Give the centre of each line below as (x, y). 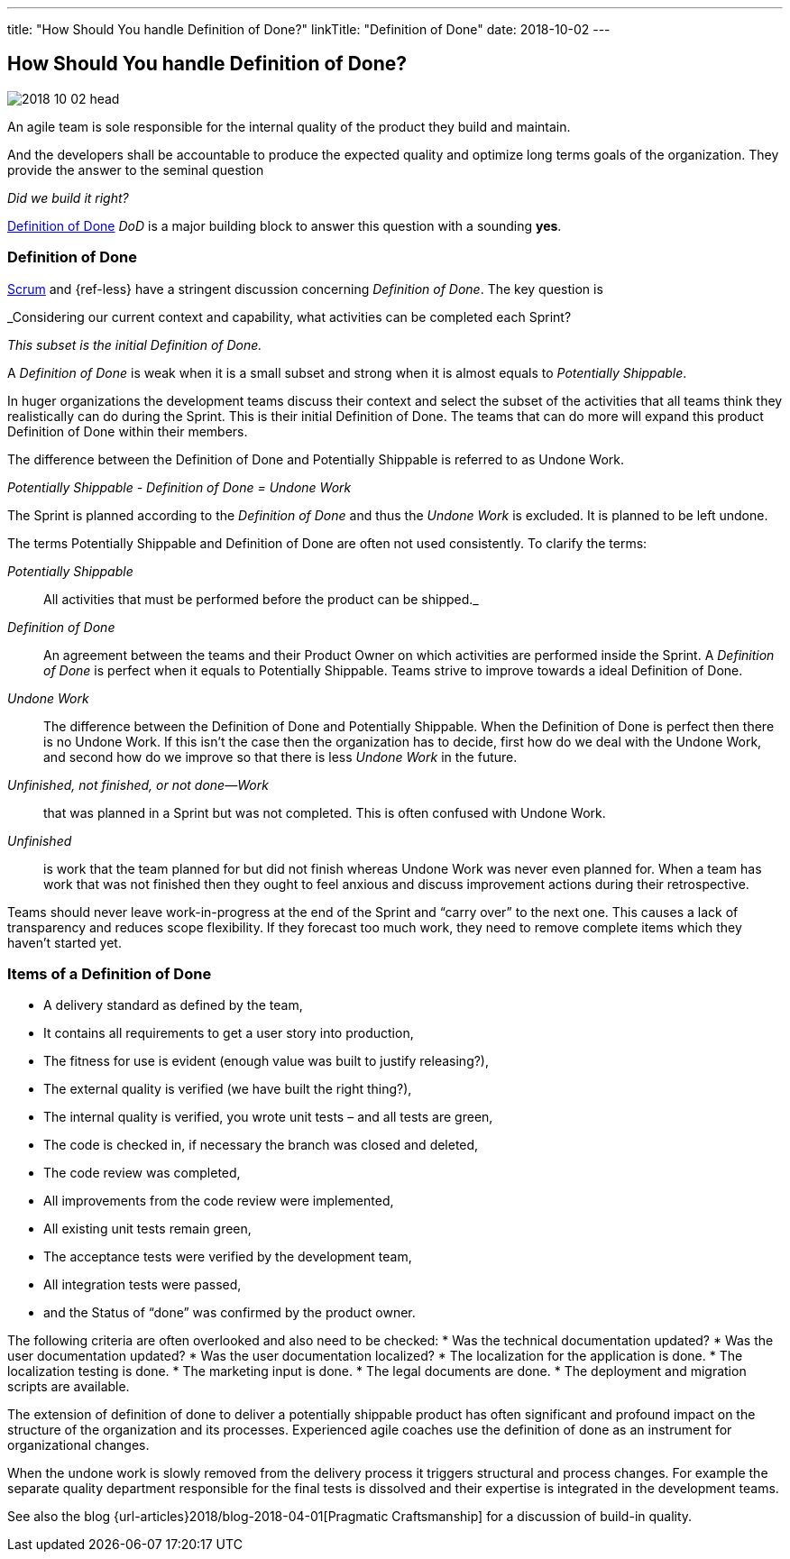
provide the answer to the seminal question (136, 170)
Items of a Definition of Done (110, 973)
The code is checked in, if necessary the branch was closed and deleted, (261, 1145)
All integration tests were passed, (142, 1285)
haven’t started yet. (64, 942)
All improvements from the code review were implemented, (219, 1201)
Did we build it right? (68, 197)
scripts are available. (69, 1387)
